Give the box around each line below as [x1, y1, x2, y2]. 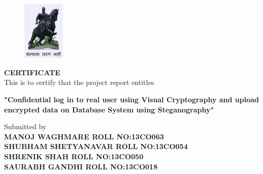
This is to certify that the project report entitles [4, 77, 154, 88]
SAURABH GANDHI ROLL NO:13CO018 [4, 161, 158, 171]
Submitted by [4, 121, 47, 132]
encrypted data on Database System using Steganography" [4, 104, 214, 114]
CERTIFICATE [4, 67, 60, 77]
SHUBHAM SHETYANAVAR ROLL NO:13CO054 [4, 141, 188, 152]
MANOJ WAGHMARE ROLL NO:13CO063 [4, 131, 164, 141]
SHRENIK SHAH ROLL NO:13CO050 [4, 151, 144, 161]
